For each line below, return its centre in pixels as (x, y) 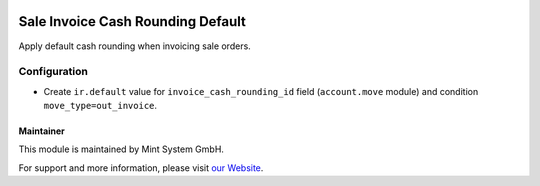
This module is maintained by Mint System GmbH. (121, 149)
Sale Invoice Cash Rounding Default (132, 21)
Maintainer (41, 131)
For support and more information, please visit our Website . (141, 167)
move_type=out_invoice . (100, 106)
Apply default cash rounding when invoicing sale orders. (135, 46)
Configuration (53, 72)
